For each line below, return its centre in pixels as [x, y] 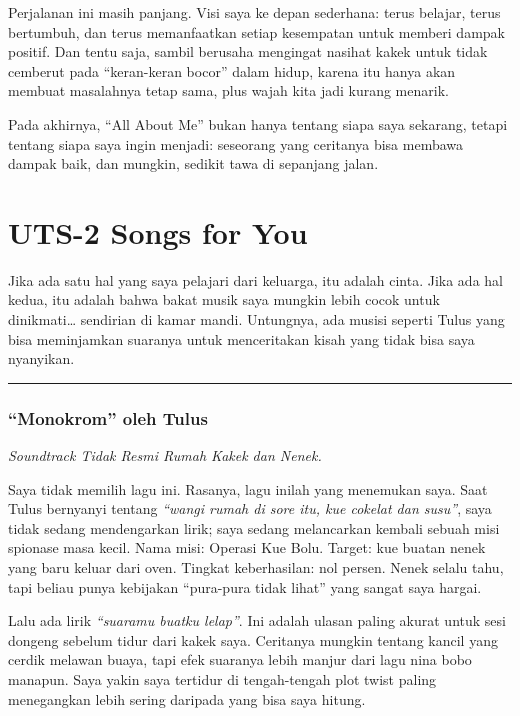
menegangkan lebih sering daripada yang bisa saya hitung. [187, 698]
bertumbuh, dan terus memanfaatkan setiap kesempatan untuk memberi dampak [256, 31]
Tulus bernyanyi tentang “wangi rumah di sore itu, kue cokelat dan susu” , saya [250, 508]
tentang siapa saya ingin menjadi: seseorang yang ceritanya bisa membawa [236, 143]
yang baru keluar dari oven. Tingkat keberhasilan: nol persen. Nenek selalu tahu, [256, 567]
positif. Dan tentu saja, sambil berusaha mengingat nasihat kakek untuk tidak [248, 51]
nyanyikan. [41, 358]
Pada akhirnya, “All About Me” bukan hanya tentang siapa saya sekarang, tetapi [258, 123]
